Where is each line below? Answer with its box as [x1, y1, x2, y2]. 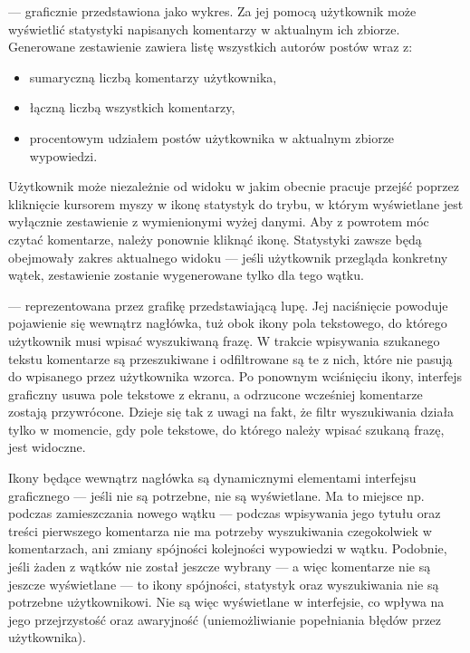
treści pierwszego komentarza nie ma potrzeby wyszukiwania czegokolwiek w [8, 521, 432, 540]
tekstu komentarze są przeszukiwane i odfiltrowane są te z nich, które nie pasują [8, 349, 453, 368]
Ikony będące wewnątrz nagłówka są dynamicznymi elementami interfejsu [8, 468, 417, 487]
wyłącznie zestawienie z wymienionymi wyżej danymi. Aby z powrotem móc [8, 212, 429, 231]
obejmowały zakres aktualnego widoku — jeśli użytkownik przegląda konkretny [8, 247, 448, 266]
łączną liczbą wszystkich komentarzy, [29, 98, 235, 117]
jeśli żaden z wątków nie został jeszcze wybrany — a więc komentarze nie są [8, 557, 431, 576]
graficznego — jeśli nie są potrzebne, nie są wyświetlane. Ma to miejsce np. [8, 485, 425, 504]
